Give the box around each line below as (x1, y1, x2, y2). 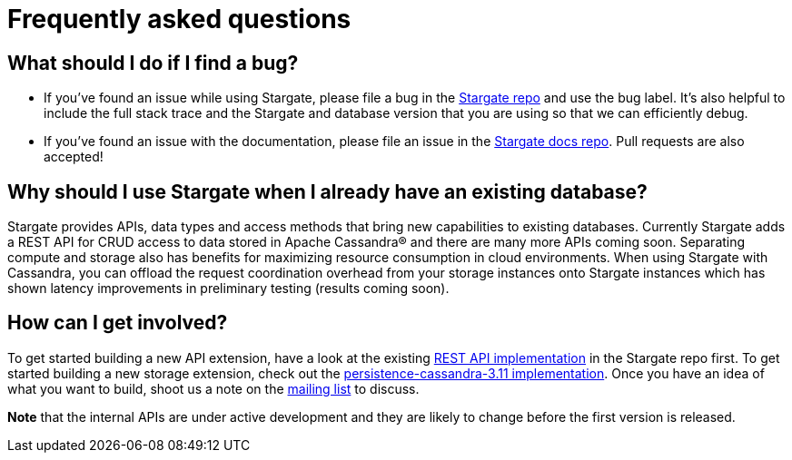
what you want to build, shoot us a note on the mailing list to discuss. (7, 380, 420, 396)
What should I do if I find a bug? (7, 51, 299, 74)
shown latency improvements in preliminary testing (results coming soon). (7, 280, 450, 297)
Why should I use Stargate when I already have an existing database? (7, 180, 648, 203)
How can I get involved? (7, 311, 228, 335)
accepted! (44, 149, 104, 165)
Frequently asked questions (7, 4, 351, 34)
